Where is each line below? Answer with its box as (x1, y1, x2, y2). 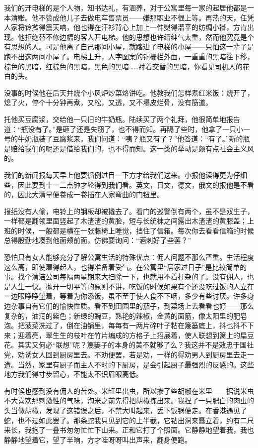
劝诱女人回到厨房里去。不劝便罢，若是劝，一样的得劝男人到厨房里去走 (17, 349, 247, 359)
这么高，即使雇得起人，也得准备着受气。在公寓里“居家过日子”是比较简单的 (4, 261, 247, 272)
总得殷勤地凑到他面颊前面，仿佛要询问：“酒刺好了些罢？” (4, 235, 192, 245)
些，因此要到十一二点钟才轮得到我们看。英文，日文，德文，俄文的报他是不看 (4, 179, 254, 190)
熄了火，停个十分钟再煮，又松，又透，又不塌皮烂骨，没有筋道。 (4, 97, 212, 108)
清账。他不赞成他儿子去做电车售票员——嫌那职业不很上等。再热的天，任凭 (10, 12, 254, 22)
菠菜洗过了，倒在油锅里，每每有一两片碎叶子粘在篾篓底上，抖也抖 (24, 320, 240, 331)
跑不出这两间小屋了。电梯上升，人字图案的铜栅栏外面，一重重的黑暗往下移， (4, 51, 254, 61)
